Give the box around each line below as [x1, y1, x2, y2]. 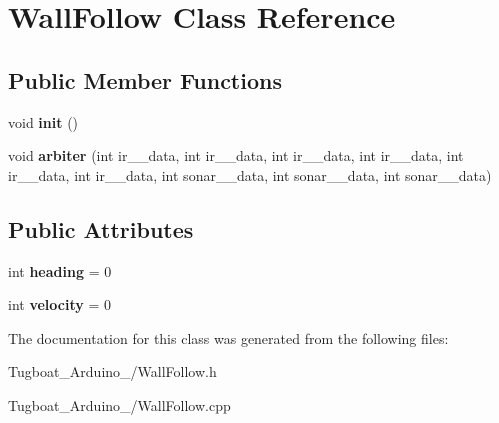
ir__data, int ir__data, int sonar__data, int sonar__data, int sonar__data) [8, 164, 492, 185]
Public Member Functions [8, 64, 282, 95]
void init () [8, 111, 79, 132]
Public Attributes [8, 213, 194, 244]
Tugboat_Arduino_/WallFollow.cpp [8, 394, 231, 415]
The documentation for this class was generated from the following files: [8, 327, 449, 348]
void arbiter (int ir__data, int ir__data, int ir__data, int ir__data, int [8, 145, 464, 166]
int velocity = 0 [8, 294, 111, 315]
